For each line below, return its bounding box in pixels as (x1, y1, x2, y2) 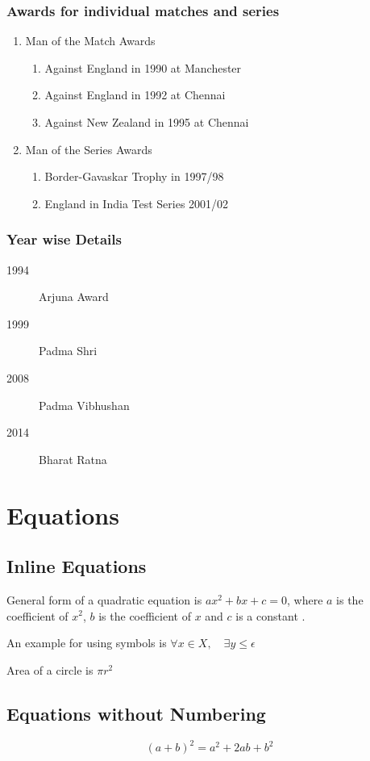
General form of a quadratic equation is (6, 591, 202, 608)
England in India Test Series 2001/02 (44, 194, 229, 211)
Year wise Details (6, 229, 122, 249)
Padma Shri (39, 342, 98, 359)
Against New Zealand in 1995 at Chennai (44, 114, 249, 130)
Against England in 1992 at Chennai (44, 86, 226, 103)
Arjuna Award (39, 288, 109, 305)
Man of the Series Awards (25, 140, 152, 157)
